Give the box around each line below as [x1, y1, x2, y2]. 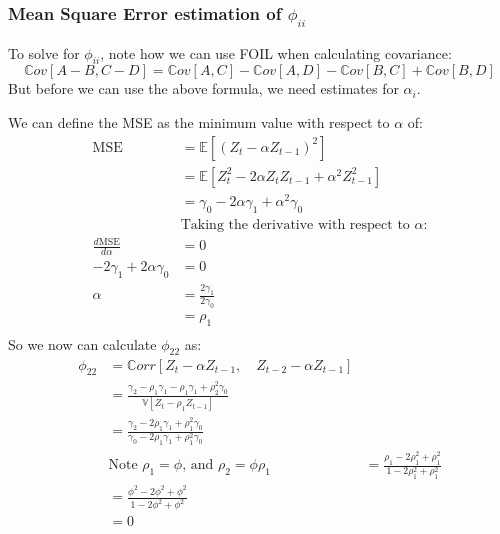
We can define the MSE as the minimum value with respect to [8, 111, 390, 132]
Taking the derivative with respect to [180, 217, 410, 232]
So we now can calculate [8, 333, 157, 354]
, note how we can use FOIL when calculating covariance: [100, 42, 452, 63]
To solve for [8, 42, 80, 63]
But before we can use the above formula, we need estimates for [8, 78, 399, 99]
